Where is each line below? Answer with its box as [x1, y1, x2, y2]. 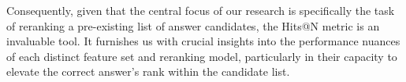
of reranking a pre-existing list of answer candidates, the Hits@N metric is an [6, 17, 380, 34]
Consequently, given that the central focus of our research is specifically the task [6, 2, 395, 18]
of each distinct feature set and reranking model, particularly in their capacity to [6, 48, 397, 64]
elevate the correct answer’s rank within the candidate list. [6, 63, 290, 80]
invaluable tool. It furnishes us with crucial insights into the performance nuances [6, 33, 400, 49]
